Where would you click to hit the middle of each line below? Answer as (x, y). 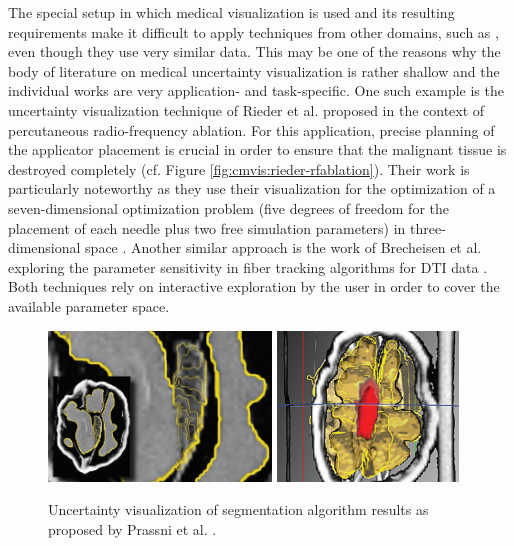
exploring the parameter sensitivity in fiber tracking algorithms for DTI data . (248, 266)
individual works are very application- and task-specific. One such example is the (256, 90)
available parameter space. (89, 305)
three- (428, 227)
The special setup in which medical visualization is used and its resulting (231, 12)
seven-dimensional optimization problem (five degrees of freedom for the (228, 207)
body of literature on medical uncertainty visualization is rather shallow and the (254, 70)
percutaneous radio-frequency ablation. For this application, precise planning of (251, 129)
